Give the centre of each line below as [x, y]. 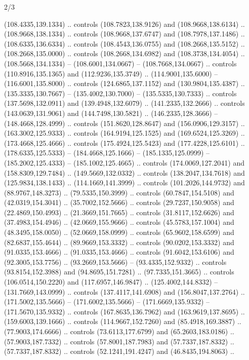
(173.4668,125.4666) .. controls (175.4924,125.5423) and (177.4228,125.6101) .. [124, 143]
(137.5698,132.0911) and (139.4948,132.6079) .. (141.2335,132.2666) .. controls [124, 103]
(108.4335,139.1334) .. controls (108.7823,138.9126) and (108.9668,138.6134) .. [124, 24]
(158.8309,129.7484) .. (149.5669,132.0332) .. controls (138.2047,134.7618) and [124, 172]
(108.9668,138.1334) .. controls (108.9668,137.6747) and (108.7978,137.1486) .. [124, 34]
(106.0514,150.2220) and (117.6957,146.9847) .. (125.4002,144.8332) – [111, 282]
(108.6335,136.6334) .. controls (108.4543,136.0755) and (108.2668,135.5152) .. [124, 43]
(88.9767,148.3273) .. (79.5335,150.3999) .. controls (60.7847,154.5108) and [119, 192]
